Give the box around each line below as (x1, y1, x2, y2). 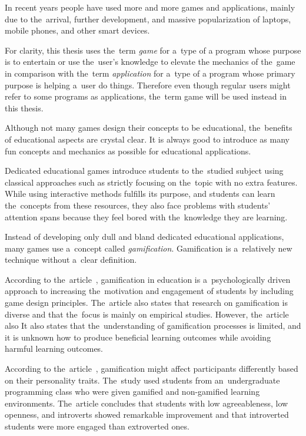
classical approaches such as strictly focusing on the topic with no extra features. (5, 176, 298, 188)
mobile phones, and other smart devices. (5, 24, 150, 37)
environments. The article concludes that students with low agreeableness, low (5, 397, 288, 409)
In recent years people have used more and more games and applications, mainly (5, 1, 295, 13)
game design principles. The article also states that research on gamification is (5, 296, 288, 309)
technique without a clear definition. (5, 253, 137, 266)
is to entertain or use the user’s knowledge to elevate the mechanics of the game (5, 55, 295, 68)
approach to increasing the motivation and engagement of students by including (5, 285, 294, 297)
